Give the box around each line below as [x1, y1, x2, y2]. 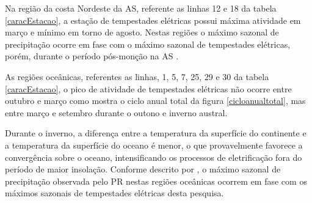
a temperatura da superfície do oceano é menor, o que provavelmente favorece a [5, 138, 303, 151]
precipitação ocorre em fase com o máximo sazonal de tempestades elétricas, [5, 37, 291, 50]
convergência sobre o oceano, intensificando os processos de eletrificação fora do [5, 150, 302, 163]
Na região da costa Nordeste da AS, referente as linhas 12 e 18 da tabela [5, 2, 277, 14]
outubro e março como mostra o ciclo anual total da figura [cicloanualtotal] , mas [5, 94, 306, 107]
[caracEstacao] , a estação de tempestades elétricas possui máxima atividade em [5, 13, 301, 26]
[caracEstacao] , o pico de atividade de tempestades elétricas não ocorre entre [5, 82, 292, 95]
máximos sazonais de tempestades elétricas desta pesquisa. [5, 186, 224, 199]
